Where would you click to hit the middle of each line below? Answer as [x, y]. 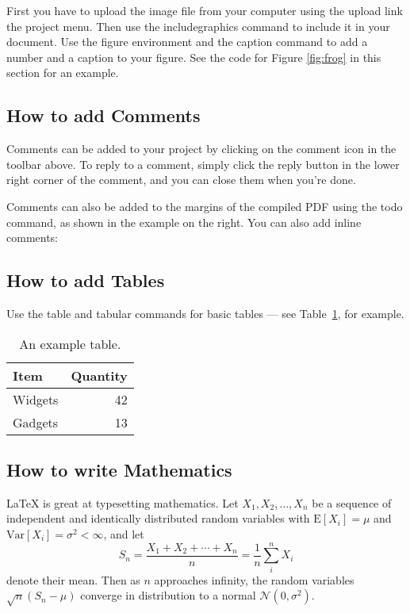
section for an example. [63, 73]
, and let [124, 533]
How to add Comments [103, 115]
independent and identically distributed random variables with [158, 518]
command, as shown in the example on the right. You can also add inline [184, 222]
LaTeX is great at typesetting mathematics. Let [123, 502]
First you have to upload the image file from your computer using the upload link [205, 10]
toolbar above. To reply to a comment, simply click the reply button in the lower [203, 164]
